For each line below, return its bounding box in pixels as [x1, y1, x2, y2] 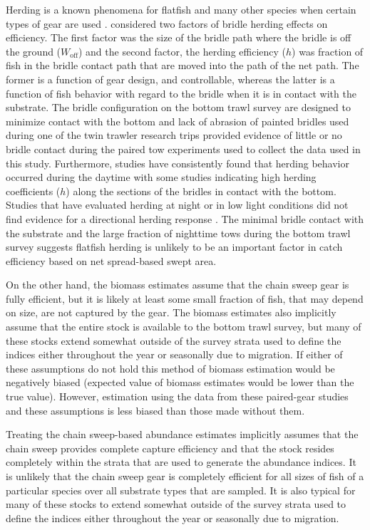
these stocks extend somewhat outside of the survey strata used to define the [6, 333, 341, 348]
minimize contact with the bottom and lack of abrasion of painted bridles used [6, 113, 349, 128]
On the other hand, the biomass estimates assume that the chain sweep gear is [6, 277, 349, 292]
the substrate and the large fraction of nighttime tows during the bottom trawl [6, 225, 351, 240]
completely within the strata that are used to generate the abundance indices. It [6, 454, 356, 469]
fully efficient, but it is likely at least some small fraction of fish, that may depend [6, 291, 364, 306]
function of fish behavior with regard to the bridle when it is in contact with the [6, 85, 356, 100]
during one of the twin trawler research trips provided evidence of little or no [6, 128, 342, 142]
